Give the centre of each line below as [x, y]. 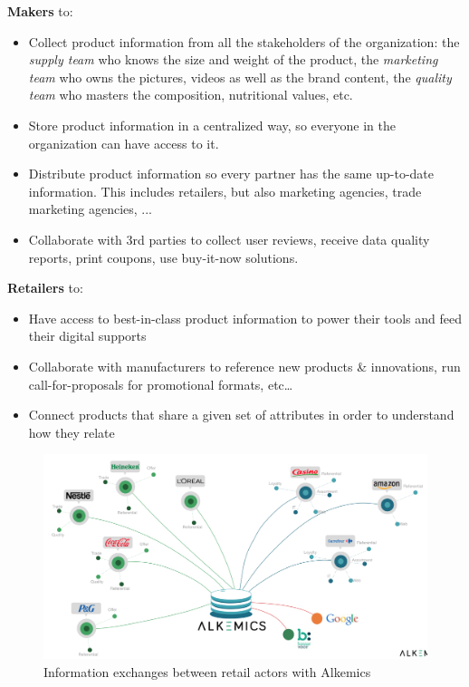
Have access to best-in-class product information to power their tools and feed [245, 318]
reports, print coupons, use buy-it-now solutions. [163, 257]
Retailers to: [45, 288]
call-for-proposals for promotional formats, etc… [161, 384]
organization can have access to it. [124, 143]
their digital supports [87, 336]
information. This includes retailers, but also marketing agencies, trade [225, 191]
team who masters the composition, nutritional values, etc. [191, 95]
